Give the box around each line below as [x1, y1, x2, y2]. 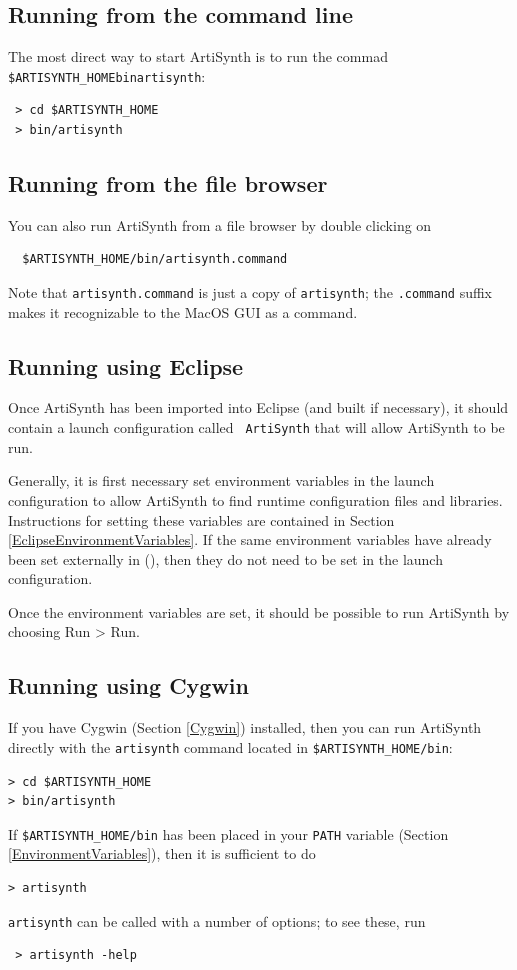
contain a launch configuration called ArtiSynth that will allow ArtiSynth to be [8, 417, 505, 438]
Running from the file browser [8, 168, 328, 199]
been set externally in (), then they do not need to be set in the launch [8, 548, 443, 569]
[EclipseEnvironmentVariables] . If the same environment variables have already [8, 529, 492, 550]
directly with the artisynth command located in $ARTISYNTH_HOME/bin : [8, 736, 453, 757]
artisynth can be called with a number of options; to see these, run [8, 910, 426, 931]
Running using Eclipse [8, 350, 244, 381]
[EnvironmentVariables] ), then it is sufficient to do [8, 843, 316, 864]
